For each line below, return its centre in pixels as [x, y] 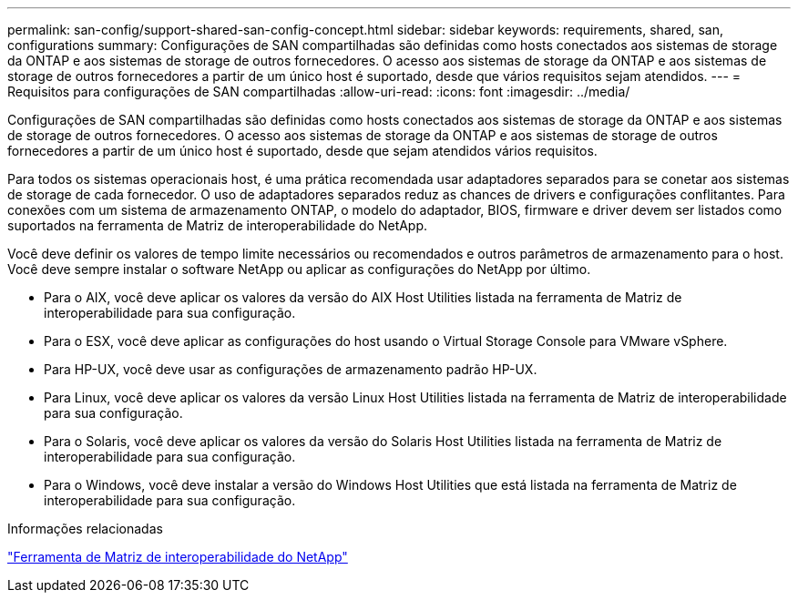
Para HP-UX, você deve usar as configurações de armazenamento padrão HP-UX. [291, 369]
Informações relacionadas [85, 529]
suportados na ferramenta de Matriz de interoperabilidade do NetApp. [218, 225]
